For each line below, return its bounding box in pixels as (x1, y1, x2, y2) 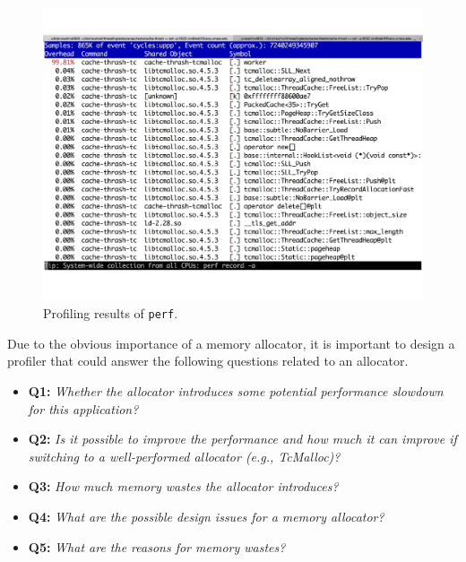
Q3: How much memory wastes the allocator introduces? (28, 477, 339, 496)
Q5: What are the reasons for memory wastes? (28, 537, 286, 556)
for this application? (28, 399, 139, 418)
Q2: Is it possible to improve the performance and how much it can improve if (28, 429, 457, 448)
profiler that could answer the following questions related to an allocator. (7, 351, 409, 370)
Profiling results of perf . (43, 304, 178, 323)
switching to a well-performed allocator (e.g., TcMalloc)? (28, 446, 341, 465)
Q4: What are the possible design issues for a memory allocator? (28, 506, 384, 525)
